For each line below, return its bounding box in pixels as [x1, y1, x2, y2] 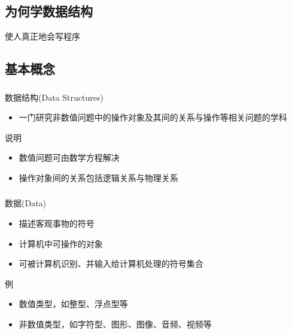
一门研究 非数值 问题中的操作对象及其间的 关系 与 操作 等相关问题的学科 [19, 111, 287, 124]
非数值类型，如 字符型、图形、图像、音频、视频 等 [19, 317, 212, 330]
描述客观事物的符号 [19, 216, 95, 229]
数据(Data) [5, 197, 47, 209]
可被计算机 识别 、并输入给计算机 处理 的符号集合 [19, 257, 203, 270]
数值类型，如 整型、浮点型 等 [19, 297, 128, 310]
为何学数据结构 [5, 2, 93, 20]
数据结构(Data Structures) [5, 91, 104, 103]
